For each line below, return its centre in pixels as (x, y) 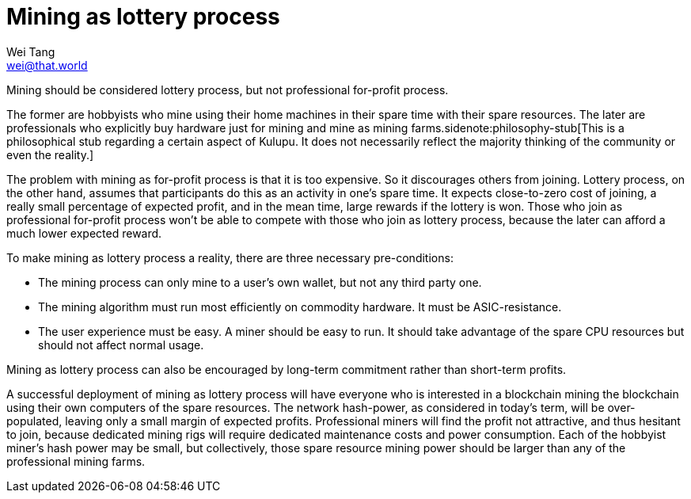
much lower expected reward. (84, 233)
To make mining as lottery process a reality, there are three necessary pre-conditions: (230, 257)
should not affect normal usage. (121, 345)
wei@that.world (47, 65)
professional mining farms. (76, 461)
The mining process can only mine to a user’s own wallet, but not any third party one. (260, 282)
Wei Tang (31, 51)
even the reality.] (50, 154)
